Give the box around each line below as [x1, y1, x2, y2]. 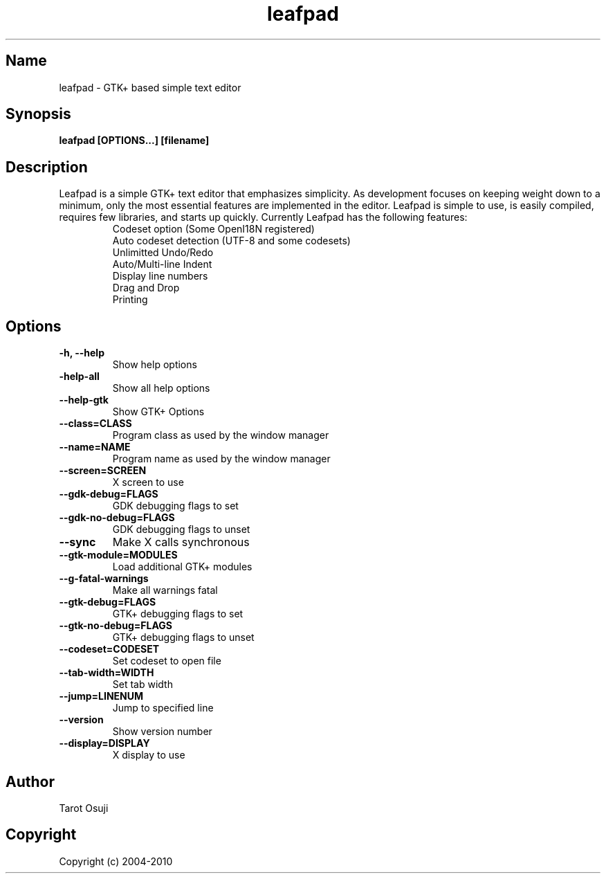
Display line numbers [112, 270, 208, 282]
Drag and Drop [112, 282, 180, 294]
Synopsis [6, 105, 71, 123]
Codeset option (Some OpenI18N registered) [112, 223, 315, 235]
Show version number [112, 725, 212, 738]
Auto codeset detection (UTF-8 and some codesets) [112, 235, 351, 247]
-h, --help [59, 347, 104, 359]
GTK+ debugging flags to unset [112, 631, 255, 644]
